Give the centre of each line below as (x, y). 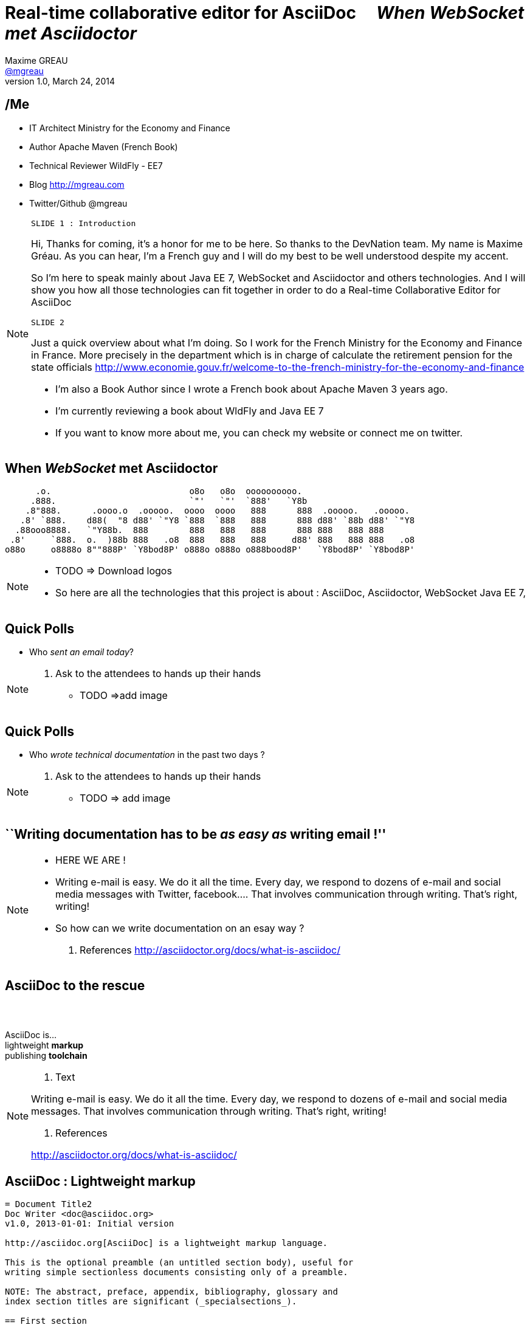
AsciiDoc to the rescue (75, 986)
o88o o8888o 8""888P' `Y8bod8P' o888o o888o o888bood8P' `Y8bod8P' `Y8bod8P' (210, 550)
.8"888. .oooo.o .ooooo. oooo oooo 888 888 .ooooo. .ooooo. (217, 511)
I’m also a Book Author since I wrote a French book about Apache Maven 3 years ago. (252, 389)
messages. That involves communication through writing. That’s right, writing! (209, 1111)
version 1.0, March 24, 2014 (60, 81)
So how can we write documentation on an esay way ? (180, 928)
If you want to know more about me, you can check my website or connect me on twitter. (259, 432)
